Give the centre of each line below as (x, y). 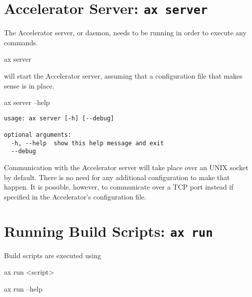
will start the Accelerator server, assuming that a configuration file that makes (123, 76)
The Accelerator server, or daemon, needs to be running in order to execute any (125, 33)
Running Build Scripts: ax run (109, 231)
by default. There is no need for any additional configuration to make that (117, 177)
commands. (21, 42)
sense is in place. (29, 85)
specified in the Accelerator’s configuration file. (75, 196)
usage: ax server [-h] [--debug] (59, 118)
